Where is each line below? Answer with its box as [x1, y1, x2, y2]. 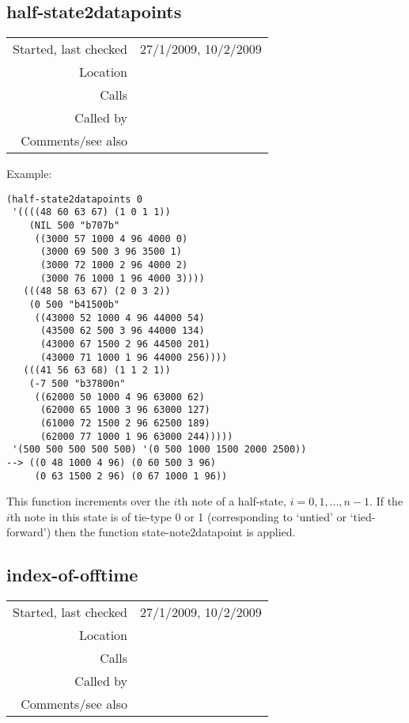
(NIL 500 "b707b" [28, 220, 120, 232]
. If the [369, 493, 403, 509]
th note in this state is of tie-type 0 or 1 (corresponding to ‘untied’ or [9, 508, 347, 524]
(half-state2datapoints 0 [6, 193, 142, 205]
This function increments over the [6, 493, 170, 509]
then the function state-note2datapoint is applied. [54, 524, 296, 540]
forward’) [6, 524, 51, 540]
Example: [6, 165, 52, 182]
